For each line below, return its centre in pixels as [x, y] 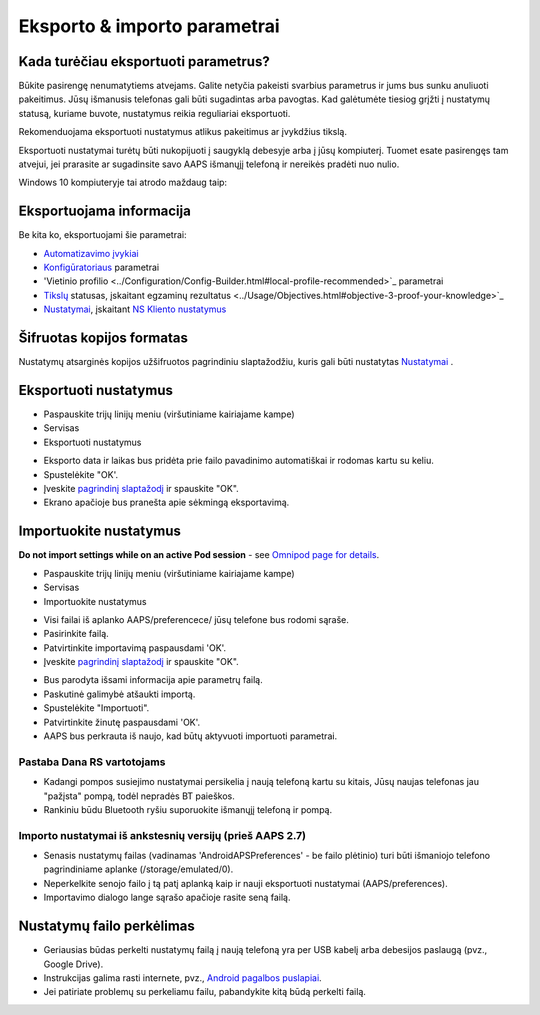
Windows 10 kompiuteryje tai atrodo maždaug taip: [123, 182]
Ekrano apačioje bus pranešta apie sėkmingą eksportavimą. [166, 502]
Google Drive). [73, 964]
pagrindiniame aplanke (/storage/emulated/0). [138, 869]
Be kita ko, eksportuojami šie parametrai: [102, 235]
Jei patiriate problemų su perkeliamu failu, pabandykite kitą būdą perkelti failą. [205, 992]
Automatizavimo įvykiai [91, 253]
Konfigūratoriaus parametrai [101, 267]
